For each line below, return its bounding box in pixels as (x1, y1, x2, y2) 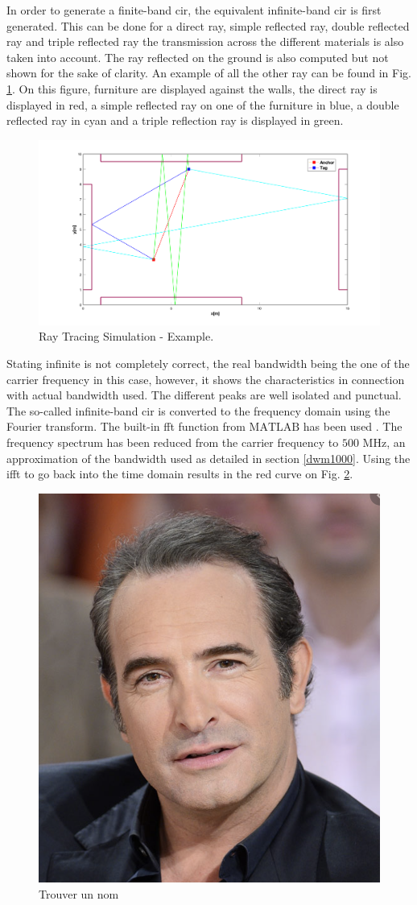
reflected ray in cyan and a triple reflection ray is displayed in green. (6, 112, 344, 129)
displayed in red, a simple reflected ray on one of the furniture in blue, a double (6, 96, 399, 113)
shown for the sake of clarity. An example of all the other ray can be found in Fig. (6, 64, 411, 81)
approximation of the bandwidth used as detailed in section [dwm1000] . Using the (6, 449, 411, 466)
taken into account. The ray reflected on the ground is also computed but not (6, 48, 389, 65)
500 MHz (341, 437, 387, 449)
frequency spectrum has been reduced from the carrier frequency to (6, 433, 339, 450)
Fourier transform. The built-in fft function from (6, 418, 246, 435)
